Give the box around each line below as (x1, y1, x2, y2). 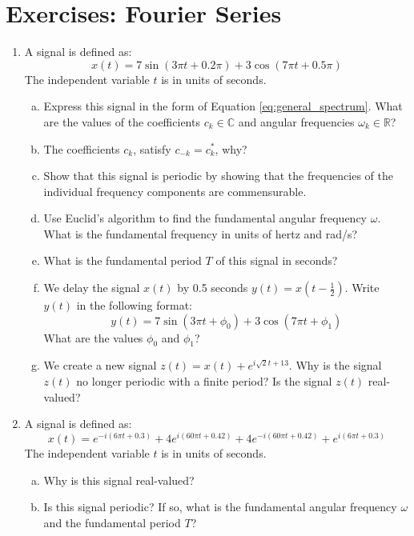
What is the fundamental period (43, 252, 202, 269)
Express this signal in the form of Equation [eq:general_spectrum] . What (43, 98, 403, 114)
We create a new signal (43, 357, 157, 374)
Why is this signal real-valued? (43, 471, 195, 488)
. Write (344, 279, 380, 296)
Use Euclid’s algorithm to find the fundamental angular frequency (43, 210, 368, 226)
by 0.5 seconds (177, 279, 248, 296)
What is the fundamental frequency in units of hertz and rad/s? (43, 225, 358, 242)
